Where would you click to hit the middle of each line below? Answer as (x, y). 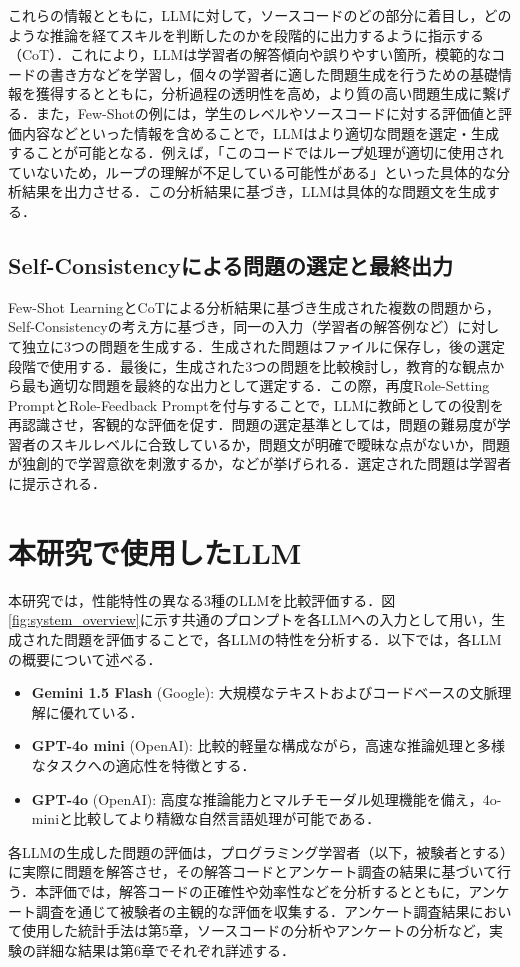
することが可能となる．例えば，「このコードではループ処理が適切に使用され (256, 152)
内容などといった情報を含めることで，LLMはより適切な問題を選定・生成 (260, 132)
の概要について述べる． (85, 658)
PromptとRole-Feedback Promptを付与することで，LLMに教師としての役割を (256, 404)
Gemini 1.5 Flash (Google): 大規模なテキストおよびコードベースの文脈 (264, 692)
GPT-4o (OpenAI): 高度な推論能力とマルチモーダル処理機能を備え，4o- (266, 798)
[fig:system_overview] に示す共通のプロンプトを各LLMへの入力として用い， (250, 619)
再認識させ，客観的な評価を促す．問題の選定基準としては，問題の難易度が (252, 424)
